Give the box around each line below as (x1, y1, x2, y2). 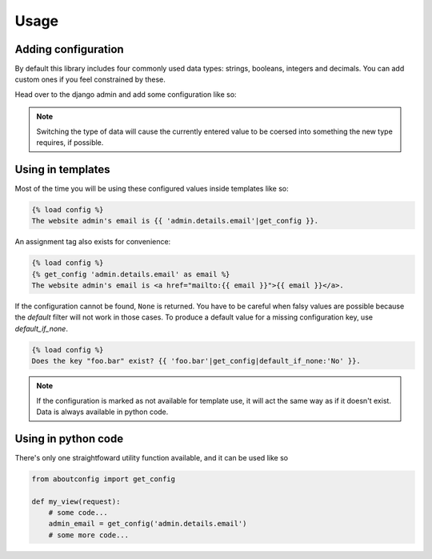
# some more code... (48, 530, 130, 540)
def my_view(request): (31, 497, 121, 506)
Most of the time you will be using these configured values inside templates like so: (14, 183, 289, 193)
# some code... (48, 509, 108, 517)
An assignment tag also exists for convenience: (14, 237, 171, 247)
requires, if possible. (36, 138, 104, 147)
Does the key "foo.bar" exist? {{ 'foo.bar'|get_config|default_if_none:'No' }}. (31, 356, 362, 366)
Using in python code (14, 432, 124, 445)
